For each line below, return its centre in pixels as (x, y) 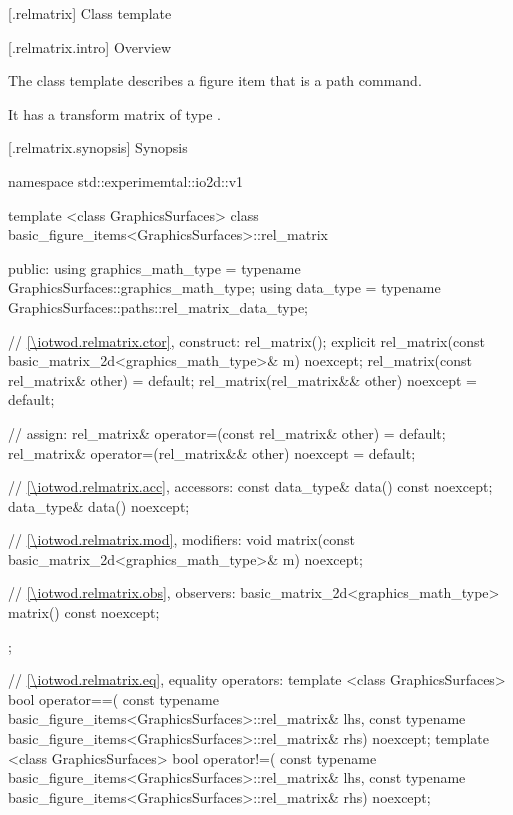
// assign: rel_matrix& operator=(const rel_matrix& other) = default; (227, 432)
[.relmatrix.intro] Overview (90, 46)
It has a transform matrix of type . (114, 113)
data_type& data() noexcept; (99, 505)
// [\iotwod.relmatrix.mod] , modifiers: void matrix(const (181, 539)
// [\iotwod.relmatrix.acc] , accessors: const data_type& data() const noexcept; (250, 486)
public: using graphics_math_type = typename (154, 267)
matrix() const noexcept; (84, 612)
